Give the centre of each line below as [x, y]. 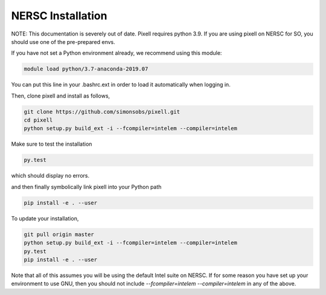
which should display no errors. [50, 176]
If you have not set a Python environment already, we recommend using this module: [117, 53]
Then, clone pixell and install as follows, [61, 96]
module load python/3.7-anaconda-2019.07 [86, 69]
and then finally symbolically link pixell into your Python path [86, 187]
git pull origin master [59, 234]
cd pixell [38, 120]
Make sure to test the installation [52, 144]
